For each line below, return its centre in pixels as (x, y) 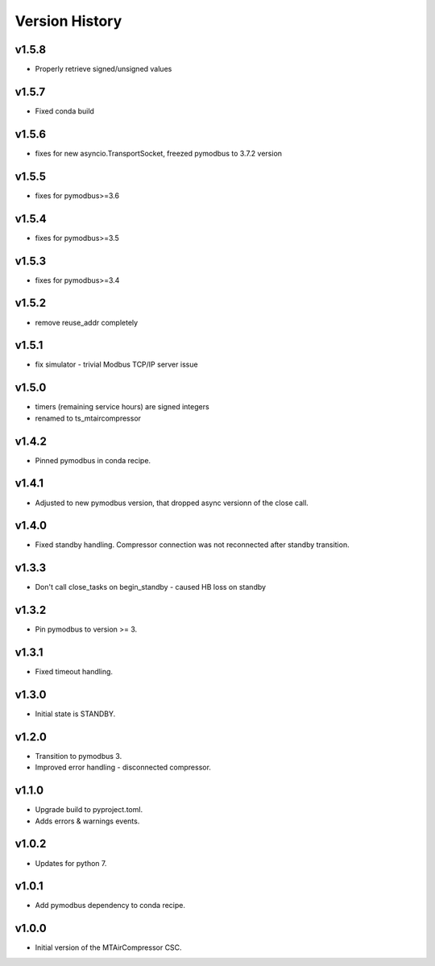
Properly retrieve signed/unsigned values (104, 69)
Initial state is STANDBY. (75, 714)
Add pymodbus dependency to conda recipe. (110, 906)
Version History (68, 21)
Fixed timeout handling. (74, 672)
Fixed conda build (64, 111)
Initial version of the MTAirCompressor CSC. (108, 947)
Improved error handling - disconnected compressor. (123, 767)
